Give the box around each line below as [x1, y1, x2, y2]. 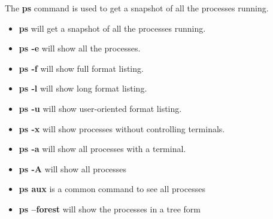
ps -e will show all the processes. [19, 42, 141, 54]
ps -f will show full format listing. [19, 62, 144, 74]
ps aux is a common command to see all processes [19, 182, 205, 195]
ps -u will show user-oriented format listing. [19, 102, 182, 114]
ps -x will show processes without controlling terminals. [19, 122, 225, 135]
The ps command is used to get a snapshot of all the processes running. [5, 2, 269, 14]
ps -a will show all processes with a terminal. [19, 142, 186, 155]
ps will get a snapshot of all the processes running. [19, 22, 206, 34]
